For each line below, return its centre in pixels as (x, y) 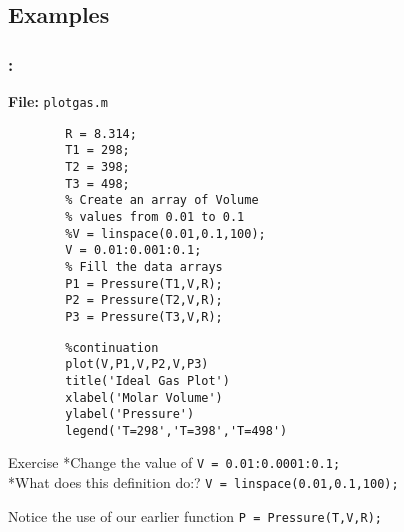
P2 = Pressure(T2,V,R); (144, 300)
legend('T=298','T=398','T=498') (176, 430)
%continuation (112, 347)
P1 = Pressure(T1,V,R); (144, 283)
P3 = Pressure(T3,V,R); (144, 316)
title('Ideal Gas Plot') (147, 380)
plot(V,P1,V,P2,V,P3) (137, 364)
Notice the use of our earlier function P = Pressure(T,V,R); (195, 515)
